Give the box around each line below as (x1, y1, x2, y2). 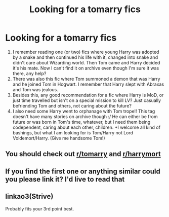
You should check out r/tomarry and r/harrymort (5, 150, 161, 158)
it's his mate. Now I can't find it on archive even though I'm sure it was (12, 65, 159, 71)
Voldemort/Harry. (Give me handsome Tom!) (12, 135, 105, 141)
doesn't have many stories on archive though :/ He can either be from (12, 113, 158, 120)
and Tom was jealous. (12, 86, 58, 92)
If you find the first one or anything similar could (5, 167, 160, 175)
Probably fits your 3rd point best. (5, 205, 74, 211)
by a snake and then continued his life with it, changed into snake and (12, 54, 158, 60)
